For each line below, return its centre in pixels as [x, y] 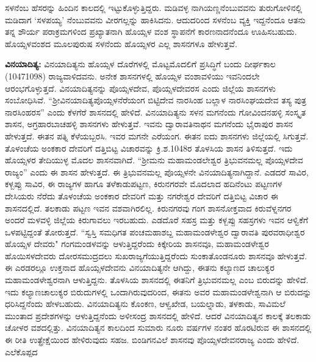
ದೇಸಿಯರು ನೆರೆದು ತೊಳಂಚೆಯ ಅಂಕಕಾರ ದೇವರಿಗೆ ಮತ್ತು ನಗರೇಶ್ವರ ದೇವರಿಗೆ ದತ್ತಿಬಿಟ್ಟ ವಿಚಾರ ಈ [142, 195]
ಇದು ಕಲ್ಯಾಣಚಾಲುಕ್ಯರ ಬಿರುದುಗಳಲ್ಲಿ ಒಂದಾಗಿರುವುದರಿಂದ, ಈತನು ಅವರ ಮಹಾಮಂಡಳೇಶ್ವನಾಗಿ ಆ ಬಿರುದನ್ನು [158, 291]
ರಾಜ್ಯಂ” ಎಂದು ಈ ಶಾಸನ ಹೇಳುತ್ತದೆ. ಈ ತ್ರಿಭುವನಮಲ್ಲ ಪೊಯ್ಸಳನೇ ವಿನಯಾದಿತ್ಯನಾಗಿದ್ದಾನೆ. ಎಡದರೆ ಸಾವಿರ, [157, 172]
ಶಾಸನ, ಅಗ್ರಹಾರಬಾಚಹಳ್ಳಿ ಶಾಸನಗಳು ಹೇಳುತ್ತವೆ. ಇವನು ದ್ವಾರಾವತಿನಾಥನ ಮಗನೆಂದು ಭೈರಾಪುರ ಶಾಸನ [149, 124]
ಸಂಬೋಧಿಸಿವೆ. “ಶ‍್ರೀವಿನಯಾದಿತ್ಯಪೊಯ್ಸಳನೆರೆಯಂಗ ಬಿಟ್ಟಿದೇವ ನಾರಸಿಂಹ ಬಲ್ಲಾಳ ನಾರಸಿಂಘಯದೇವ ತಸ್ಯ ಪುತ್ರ [156, 100]
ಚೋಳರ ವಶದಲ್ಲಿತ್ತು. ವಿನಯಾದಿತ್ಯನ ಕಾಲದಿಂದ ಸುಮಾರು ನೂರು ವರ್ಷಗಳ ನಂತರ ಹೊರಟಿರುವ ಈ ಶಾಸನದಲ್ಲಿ [158, 327]
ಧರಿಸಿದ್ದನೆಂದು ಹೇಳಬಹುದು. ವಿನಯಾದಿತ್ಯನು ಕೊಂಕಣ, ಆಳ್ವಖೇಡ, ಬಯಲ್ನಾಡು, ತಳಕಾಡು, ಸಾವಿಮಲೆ [145, 304]
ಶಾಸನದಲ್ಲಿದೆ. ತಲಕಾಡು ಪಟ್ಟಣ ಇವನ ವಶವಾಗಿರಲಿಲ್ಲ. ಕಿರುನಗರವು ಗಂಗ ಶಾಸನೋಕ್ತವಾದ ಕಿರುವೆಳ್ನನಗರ [148, 208]
